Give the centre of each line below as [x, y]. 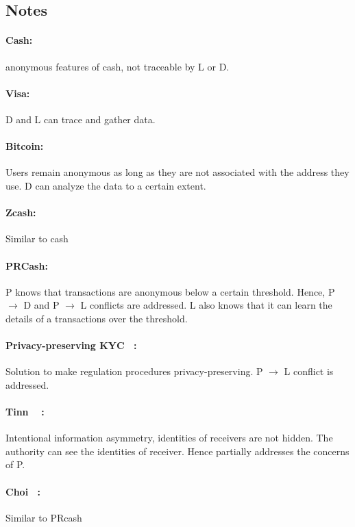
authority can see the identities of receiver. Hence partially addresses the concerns [177, 451]
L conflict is [309, 371]
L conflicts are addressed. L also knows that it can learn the [206, 305]
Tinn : [25, 412]
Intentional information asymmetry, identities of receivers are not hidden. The [169, 438]
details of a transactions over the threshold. [97, 318]
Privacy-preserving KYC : [71, 345]
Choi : [23, 491]
